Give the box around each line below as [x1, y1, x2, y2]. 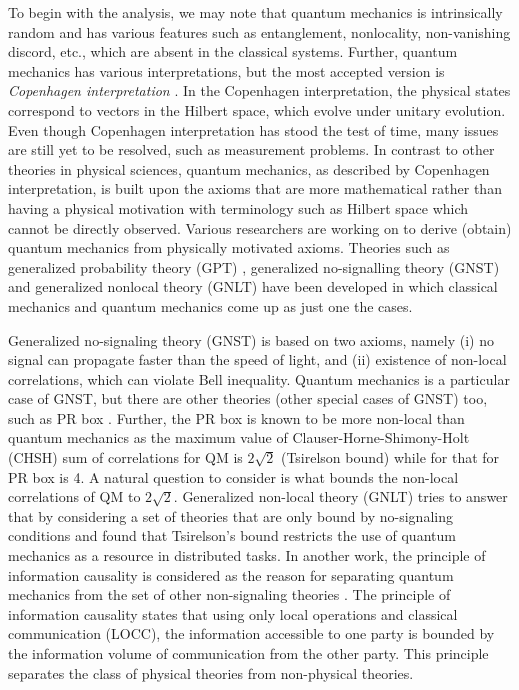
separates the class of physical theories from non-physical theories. [8, 662, 414, 683]
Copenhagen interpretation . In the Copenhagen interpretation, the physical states [8, 80, 511, 101]
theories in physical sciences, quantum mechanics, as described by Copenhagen [8, 158, 490, 179]
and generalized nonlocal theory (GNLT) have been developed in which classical [8, 276, 498, 297]
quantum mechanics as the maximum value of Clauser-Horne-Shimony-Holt [8, 427, 470, 448]
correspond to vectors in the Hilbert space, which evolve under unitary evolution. [8, 99, 506, 120]
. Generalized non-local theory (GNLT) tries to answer [173, 486, 508, 507]
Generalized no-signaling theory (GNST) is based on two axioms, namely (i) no [8, 329, 494, 350]
